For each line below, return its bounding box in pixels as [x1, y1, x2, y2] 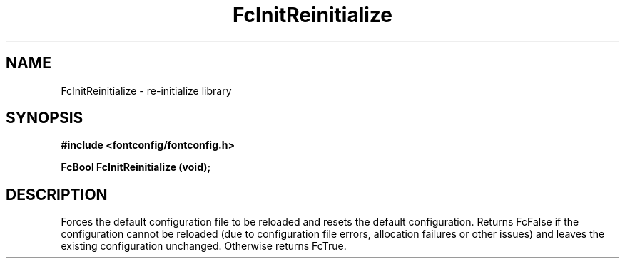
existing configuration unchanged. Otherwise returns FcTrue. [61, 240, 347, 253]
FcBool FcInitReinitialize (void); [61, 161, 211, 174]
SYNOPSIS [6, 109, 83, 127]
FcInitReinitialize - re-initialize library [61, 84, 232, 97]
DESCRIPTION [6, 185, 108, 204]
